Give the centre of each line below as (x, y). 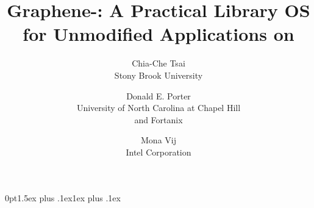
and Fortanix (159, 119)
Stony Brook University (159, 75)
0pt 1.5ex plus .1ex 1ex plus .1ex (63, 198)
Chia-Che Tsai (159, 63)
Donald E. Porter (159, 95)
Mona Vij (159, 140)
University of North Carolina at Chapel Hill (159, 108)
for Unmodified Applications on (159, 34)
